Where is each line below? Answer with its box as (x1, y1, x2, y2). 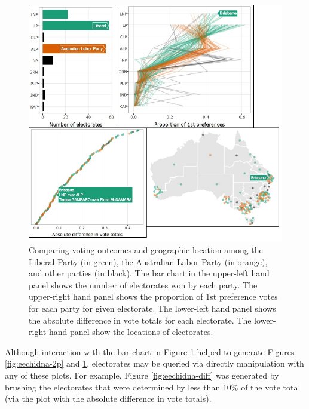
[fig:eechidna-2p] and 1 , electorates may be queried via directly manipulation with (5, 357, 304, 370)
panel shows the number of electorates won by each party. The (29, 278, 258, 291)
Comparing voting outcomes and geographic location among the (29, 244, 263, 256)
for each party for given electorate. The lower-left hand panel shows (29, 302, 276, 315)
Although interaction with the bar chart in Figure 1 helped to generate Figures (5, 345, 295, 358)
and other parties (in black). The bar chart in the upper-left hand (29, 267, 270, 279)
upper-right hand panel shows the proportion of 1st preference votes (29, 290, 278, 303)
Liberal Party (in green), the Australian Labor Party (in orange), (29, 255, 268, 267)
